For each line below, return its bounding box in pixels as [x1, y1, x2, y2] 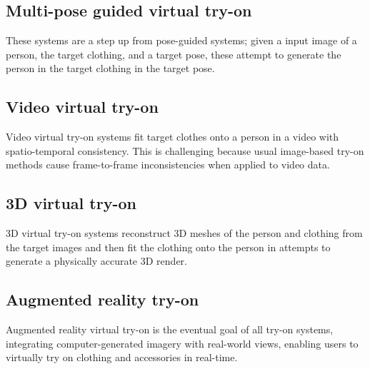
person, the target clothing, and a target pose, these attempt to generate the [6, 46, 341, 61]
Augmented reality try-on [6, 288, 199, 310]
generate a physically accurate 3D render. [6, 253, 187, 268]
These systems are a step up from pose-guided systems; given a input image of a [6, 33, 357, 48]
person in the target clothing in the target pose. [6, 61, 215, 76]
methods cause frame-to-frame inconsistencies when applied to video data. [6, 157, 330, 172]
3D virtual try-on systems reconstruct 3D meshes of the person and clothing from [6, 226, 363, 241]
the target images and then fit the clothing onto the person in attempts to [6, 239, 331, 254]
